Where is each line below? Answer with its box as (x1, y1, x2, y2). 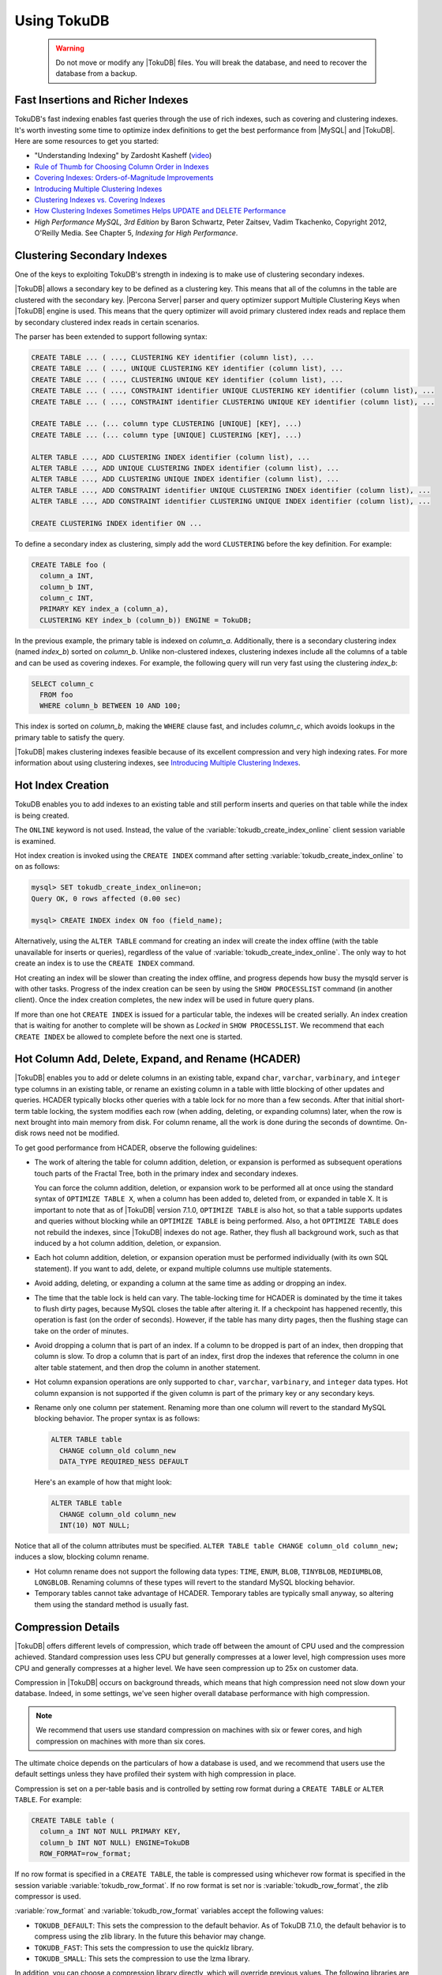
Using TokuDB (14, 12, 110, 29)
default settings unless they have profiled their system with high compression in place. (14, 1770, 296, 1779)
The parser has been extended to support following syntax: (14, 332, 208, 341)
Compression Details (14, 1620, 120, 1634)
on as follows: (14, 862, 60, 871)
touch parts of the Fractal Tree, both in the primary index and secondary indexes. (34, 1168, 299, 1178)
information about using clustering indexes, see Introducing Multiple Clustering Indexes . (14, 758, 301, 768)
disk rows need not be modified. (14, 1128, 120, 1138)
